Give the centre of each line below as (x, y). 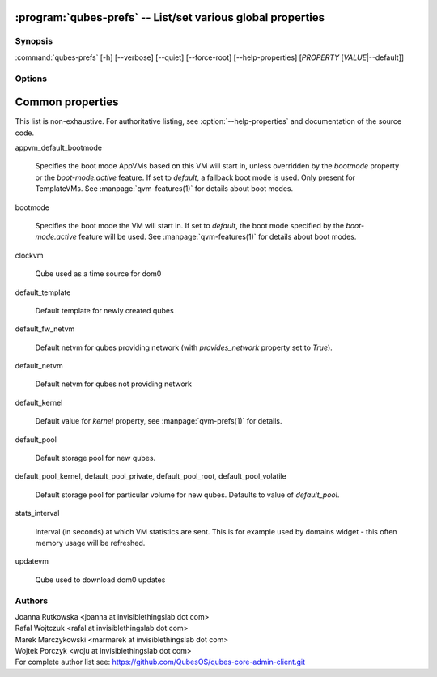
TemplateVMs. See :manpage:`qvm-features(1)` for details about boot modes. (164, 189)
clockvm (29, 255)
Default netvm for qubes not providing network (114, 384)
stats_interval (37, 513)
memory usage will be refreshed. (90, 543)
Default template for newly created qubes (104, 310)
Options (31, 79)
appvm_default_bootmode (59, 148)
